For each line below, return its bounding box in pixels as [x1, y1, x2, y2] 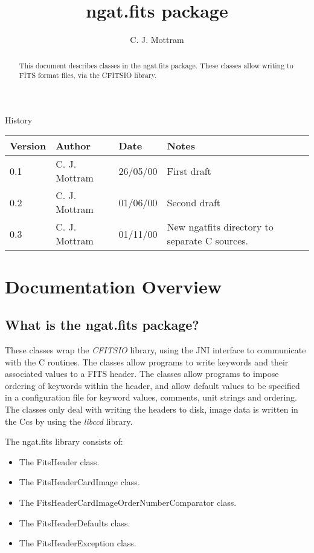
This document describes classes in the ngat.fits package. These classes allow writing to [19, 60, 293, 70]
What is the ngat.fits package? [5, 315, 199, 334]
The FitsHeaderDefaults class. [19, 516, 130, 529]
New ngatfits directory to [167, 220, 274, 234]
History [5, 113, 33, 126]
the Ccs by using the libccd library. [5, 414, 133, 427]
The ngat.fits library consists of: [5, 435, 123, 448]
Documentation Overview [5, 273, 222, 298]
